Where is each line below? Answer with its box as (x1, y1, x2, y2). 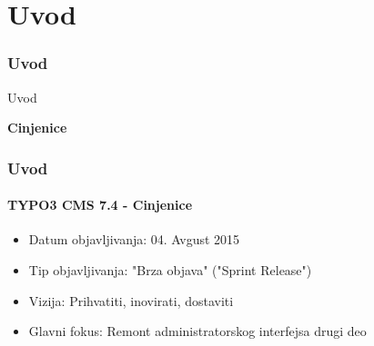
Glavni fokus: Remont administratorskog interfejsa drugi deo (28, 321, 367, 341)
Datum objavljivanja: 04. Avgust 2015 (28, 230, 240, 249)
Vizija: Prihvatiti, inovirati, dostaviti (28, 291, 234, 310)
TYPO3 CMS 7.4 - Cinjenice (7, 195, 193, 214)
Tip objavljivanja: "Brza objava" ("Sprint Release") (28, 261, 312, 280)
